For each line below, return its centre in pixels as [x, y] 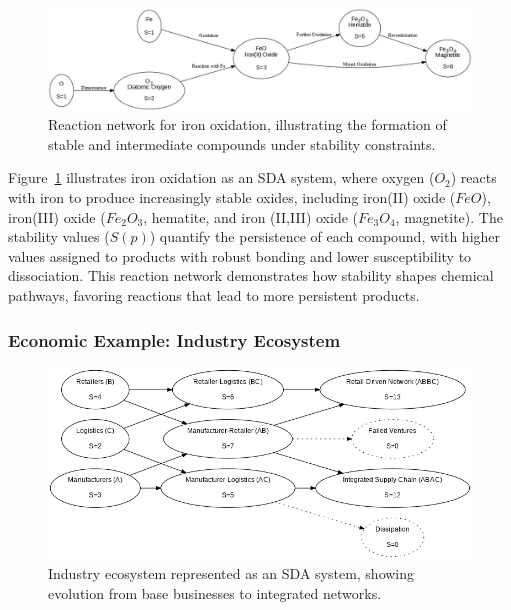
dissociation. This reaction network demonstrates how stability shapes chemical [251, 275]
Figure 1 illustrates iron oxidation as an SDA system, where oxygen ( [221, 177]
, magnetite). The [449, 216]
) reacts [473, 177]
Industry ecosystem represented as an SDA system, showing [231, 573]
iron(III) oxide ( [57, 216]
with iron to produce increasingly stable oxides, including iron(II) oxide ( [232, 197]
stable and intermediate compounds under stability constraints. [242, 143]
